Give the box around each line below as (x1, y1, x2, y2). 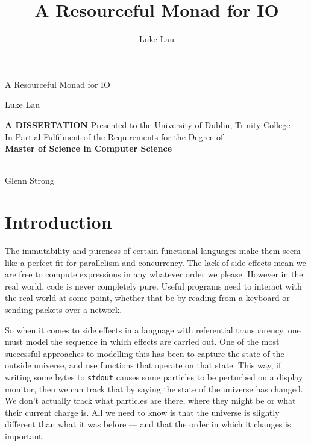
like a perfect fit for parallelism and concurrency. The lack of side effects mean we (5, 256, 306, 268)
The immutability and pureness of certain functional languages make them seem (5, 244, 301, 256)
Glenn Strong (5, 174, 54, 187)
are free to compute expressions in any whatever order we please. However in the (5, 268, 303, 280)
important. (5, 429, 45, 442)
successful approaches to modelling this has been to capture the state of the (5, 347, 284, 359)
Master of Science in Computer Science (5, 142, 172, 155)
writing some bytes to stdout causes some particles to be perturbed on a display (5, 370, 303, 383)
